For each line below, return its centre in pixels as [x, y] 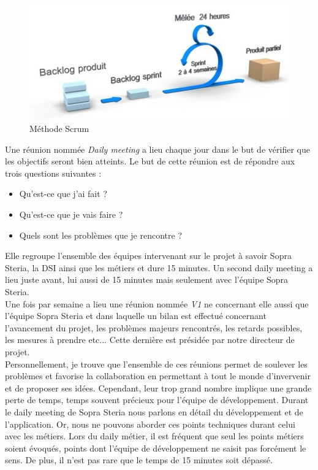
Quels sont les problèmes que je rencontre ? [101, 235]
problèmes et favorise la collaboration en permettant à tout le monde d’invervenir [158, 376]
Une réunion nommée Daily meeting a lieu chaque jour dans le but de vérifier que [157, 149]
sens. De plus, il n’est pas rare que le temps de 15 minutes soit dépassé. [139, 460]
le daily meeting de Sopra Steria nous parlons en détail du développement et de [154, 411]
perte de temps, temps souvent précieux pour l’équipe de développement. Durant [157, 400]
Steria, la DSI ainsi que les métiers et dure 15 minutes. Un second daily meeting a [159, 267]
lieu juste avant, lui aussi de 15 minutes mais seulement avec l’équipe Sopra [147, 279]
